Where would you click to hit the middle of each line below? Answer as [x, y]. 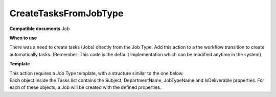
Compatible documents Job [40, 29]
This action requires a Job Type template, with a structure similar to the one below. [97, 73]
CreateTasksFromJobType [66, 13]
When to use [23, 38]
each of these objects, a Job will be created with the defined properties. [85, 87]
